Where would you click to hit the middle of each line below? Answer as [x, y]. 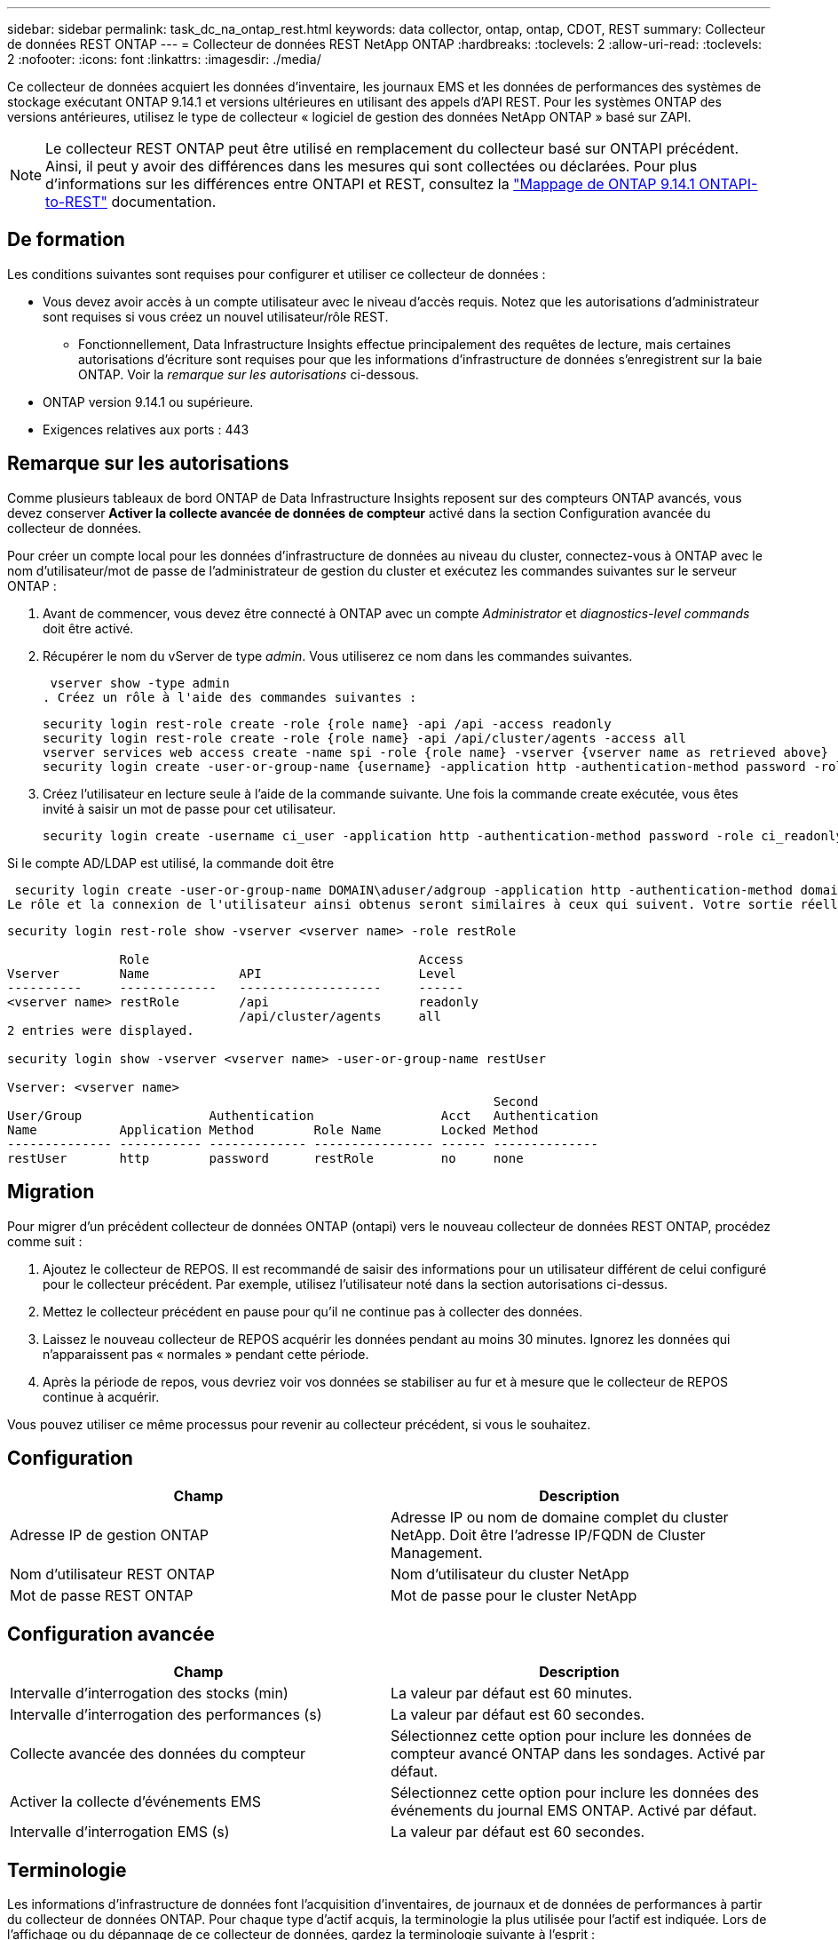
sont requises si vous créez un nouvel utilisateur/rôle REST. [216, 316]
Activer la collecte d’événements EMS [135, 1802]
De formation [66, 240]
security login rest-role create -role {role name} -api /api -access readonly [327, 724]
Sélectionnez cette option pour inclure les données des [575, 1793]
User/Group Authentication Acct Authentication [303, 1115]
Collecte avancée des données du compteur [158, 1754]
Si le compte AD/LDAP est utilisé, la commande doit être [171, 863]
